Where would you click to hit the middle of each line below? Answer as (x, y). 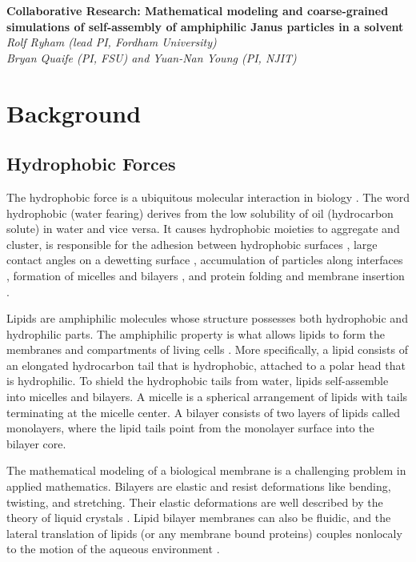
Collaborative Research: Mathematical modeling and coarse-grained (198, 10)
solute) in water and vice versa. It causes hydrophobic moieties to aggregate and (203, 229)
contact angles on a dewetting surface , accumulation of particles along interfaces (205, 260)
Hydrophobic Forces (91, 164)
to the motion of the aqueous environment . (113, 549)
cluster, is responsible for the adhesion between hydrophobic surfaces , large (192, 244)
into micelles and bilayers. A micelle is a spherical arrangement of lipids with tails (207, 397)
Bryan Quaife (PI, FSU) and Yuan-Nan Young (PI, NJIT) (152, 57)
